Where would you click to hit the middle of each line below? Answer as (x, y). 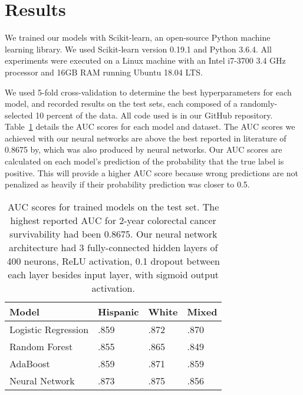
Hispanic (118, 311)
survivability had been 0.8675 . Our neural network (113, 233)
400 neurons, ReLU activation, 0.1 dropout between (113, 261)
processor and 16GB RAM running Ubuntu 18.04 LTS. (104, 72)
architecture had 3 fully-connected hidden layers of (113, 247)
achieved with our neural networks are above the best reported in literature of (146, 138)
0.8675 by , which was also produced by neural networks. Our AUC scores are (144, 149)
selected (19, 115)
